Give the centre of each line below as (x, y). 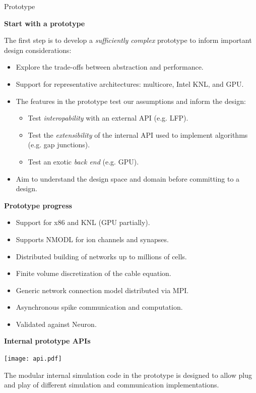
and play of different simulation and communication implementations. (112, 385)
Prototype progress (38, 205)
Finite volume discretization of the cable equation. (93, 273)
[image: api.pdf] (33, 359)
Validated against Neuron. (56, 324)
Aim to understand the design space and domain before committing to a (128, 178)
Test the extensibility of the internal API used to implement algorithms (138, 134)
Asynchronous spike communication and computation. (99, 307)
